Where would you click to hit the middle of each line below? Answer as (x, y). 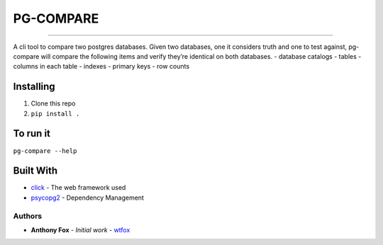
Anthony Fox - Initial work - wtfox (81, 229)
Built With (35, 171)
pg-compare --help (45, 151)
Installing (34, 87)
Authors (28, 216)
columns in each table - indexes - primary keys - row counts (101, 67)
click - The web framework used (78, 188)
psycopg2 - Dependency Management (88, 198)
